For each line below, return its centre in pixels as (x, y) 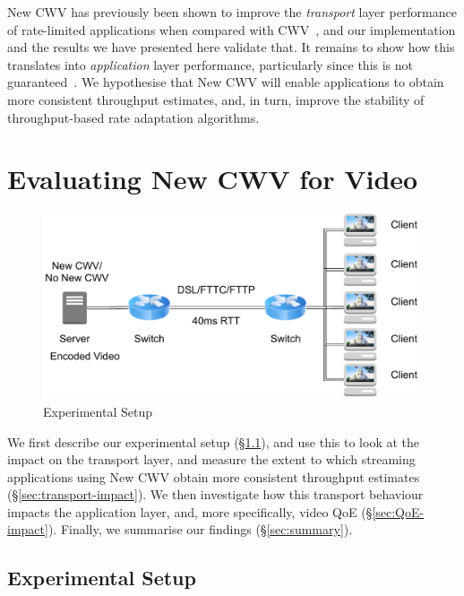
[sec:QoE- (398, 511)
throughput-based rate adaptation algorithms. (133, 117)
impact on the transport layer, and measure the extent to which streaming (211, 459)
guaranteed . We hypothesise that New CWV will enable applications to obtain (226, 82)
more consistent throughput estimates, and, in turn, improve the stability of (216, 99)
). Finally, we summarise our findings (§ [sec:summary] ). (200, 529)
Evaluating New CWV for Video (213, 179)
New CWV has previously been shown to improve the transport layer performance (232, 12)
